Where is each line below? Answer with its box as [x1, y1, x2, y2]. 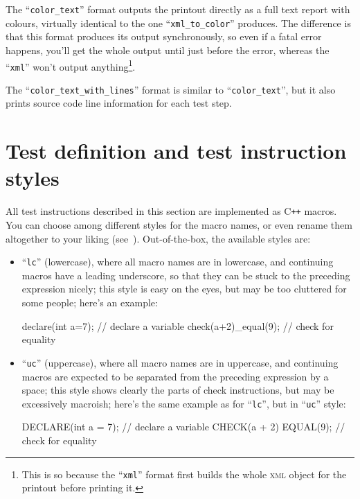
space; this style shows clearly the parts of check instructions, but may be [21, 383, 334, 397]
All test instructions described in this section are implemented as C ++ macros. [6, 204, 337, 218]
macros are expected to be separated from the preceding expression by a [21, 369, 329, 383]
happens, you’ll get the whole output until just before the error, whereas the [6, 42, 330, 57]
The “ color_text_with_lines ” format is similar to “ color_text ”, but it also [6, 82, 336, 96]
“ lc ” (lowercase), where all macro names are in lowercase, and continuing [21, 254, 334, 269]
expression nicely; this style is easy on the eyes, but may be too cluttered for [21, 281, 347, 296]
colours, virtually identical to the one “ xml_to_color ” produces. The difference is [6, 15, 351, 30]
